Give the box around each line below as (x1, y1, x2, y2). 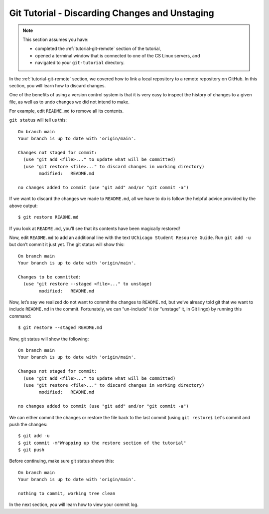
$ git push (18, 447, 45, 453)
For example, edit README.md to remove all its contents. (9, 108, 124, 114)
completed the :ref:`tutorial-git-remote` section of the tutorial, (35, 45, 161, 52)
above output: (9, 203, 38, 209)
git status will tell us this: (9, 117, 67, 123)
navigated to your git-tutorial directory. (35, 60, 125, 66)
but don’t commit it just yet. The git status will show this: (9, 242, 125, 248)
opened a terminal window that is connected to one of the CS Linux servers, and (35, 52, 200, 58)
